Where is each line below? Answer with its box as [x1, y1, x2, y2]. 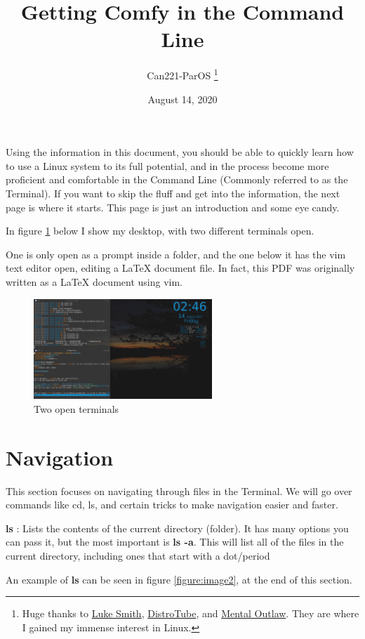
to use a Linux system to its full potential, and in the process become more [6, 158, 329, 173]
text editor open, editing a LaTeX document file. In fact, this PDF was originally [6, 261, 355, 275]
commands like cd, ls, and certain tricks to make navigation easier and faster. [6, 497, 338, 512]
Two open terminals [34, 401, 119, 416]
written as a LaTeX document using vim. [6, 274, 182, 289]
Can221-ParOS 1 [147, 66, 218, 82]
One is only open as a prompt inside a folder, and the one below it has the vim [6, 246, 346, 261]
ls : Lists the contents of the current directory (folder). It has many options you [6, 520, 349, 535]
